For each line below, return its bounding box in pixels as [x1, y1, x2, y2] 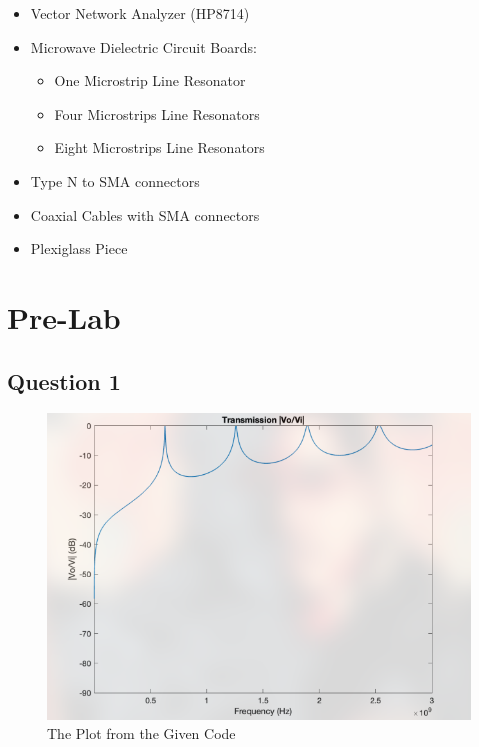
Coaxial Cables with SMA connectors [30, 204, 260, 225]
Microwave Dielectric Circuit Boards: [30, 36, 257, 57]
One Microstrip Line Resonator [54, 70, 246, 91]
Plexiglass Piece [30, 238, 128, 259]
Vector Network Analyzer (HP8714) [30, 3, 250, 23]
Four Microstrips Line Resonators [54, 103, 260, 124]
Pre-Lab [7, 296, 121, 337]
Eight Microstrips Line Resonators [54, 137, 265, 158]
